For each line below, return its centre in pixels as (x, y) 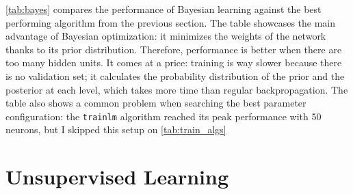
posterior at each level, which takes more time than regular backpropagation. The (177, 89)
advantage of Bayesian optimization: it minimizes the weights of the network (166, 36)
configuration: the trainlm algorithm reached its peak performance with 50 (164, 116)
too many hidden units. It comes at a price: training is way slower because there (174, 63)
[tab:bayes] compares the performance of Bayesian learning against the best (164, 9)
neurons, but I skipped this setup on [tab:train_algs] (116, 129)
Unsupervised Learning (117, 177)
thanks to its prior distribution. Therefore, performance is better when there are (174, 49)
